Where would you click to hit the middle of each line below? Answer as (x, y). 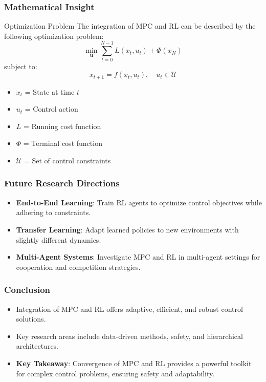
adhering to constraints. (53, 212)
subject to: (21, 66)
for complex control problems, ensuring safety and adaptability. (115, 373)
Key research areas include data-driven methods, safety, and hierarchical (129, 336)
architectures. (37, 346)
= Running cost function (62, 126)
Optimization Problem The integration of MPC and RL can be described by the (130, 26)
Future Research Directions (62, 183)
